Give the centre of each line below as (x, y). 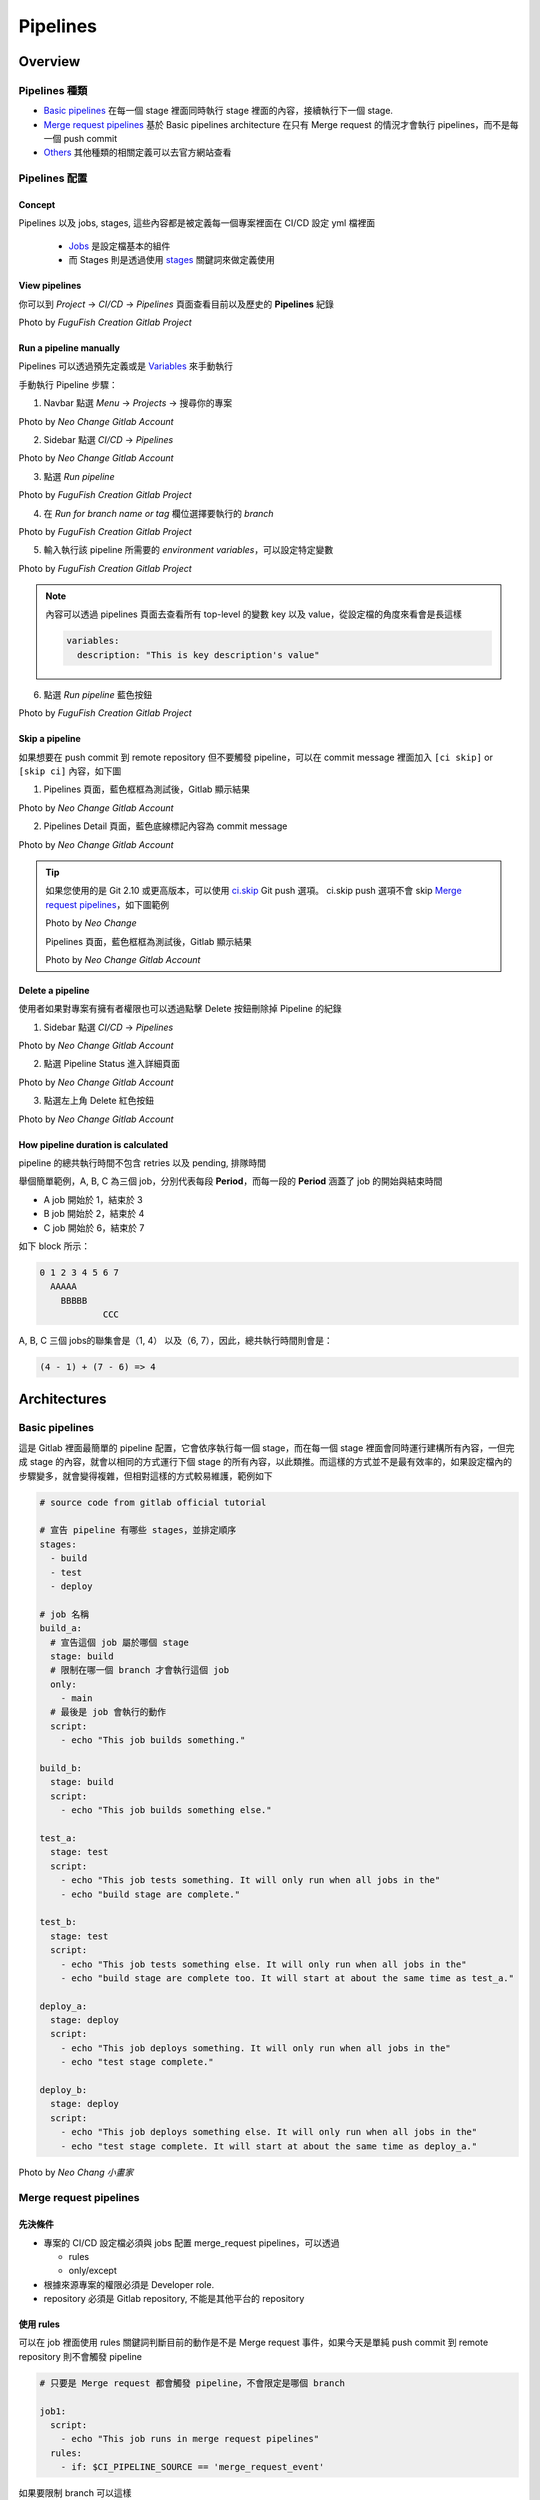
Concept (37, 205)
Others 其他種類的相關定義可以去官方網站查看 (137, 152)
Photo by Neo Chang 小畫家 (76, 2172)
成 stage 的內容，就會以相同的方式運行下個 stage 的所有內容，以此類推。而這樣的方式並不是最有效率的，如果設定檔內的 (265, 1462)
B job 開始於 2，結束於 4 (94, 1214)
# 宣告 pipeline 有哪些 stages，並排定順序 (138, 1530)
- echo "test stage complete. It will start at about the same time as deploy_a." (269, 2146)
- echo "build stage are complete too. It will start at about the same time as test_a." (287, 1978)
